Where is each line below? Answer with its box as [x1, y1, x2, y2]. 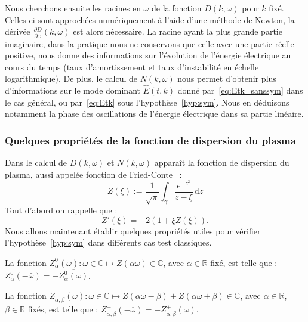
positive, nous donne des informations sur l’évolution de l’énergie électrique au [5, 49, 291, 61]
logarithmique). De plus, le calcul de [5, 72, 137, 85]
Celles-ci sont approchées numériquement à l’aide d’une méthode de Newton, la [5, 13, 295, 26]
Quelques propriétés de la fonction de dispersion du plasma [5, 132, 296, 147]
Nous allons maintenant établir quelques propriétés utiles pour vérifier [5, 224, 261, 237]
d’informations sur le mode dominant [5, 84, 140, 97]
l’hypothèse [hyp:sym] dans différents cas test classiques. [5, 236, 212, 249]
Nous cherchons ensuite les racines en [5, 2, 141, 14]
